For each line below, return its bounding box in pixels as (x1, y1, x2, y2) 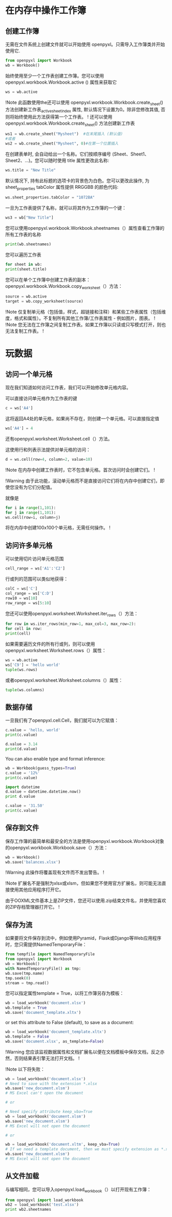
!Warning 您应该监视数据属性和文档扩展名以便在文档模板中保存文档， (5, 1049, 151, 1055)
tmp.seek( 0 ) (5, 975, 31, 980)
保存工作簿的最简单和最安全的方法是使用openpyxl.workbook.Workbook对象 (5, 838, 165, 844)
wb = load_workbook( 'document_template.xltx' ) (5, 1029, 106, 1034)
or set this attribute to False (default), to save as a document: (5, 1019, 134, 1026)
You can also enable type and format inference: (5, 755, 106, 762)
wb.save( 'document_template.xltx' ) (5, 1010, 81, 1015)
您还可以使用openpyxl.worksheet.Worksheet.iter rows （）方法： (5, 610, 139, 618)
